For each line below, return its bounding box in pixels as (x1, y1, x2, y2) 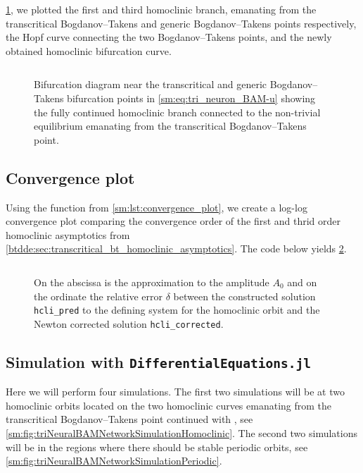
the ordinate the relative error (34, 288, 163, 303)
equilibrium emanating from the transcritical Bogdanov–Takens (34, 118, 307, 133)
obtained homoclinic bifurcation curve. (6, 43, 172, 58)
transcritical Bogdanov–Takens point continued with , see (6, 412, 253, 426)
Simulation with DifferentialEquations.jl (6, 350, 311, 372)
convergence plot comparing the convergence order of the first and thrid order (6, 214, 341, 228)
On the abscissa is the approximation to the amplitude (34, 274, 269, 289)
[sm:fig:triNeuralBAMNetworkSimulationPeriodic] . (6, 453, 222, 468)
